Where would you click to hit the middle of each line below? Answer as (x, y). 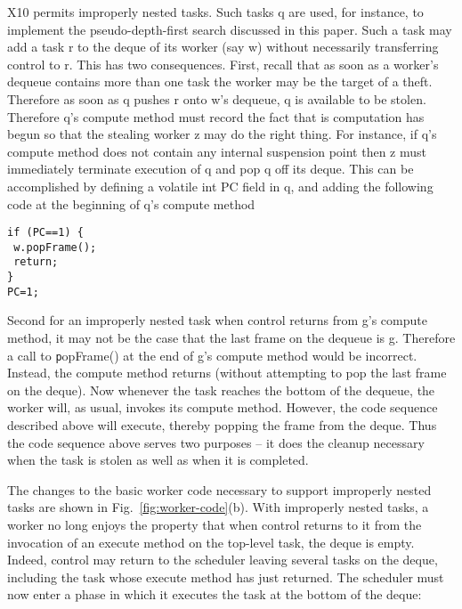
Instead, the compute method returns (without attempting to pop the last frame (227, 373)
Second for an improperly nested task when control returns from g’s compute (217, 320)
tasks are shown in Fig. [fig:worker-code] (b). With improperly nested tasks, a (218, 507)
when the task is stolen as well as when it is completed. (158, 460)
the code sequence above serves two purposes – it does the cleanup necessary (216, 442)
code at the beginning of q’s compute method (131, 203)
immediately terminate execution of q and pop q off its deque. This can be (211, 169)
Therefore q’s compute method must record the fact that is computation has (216, 116)
